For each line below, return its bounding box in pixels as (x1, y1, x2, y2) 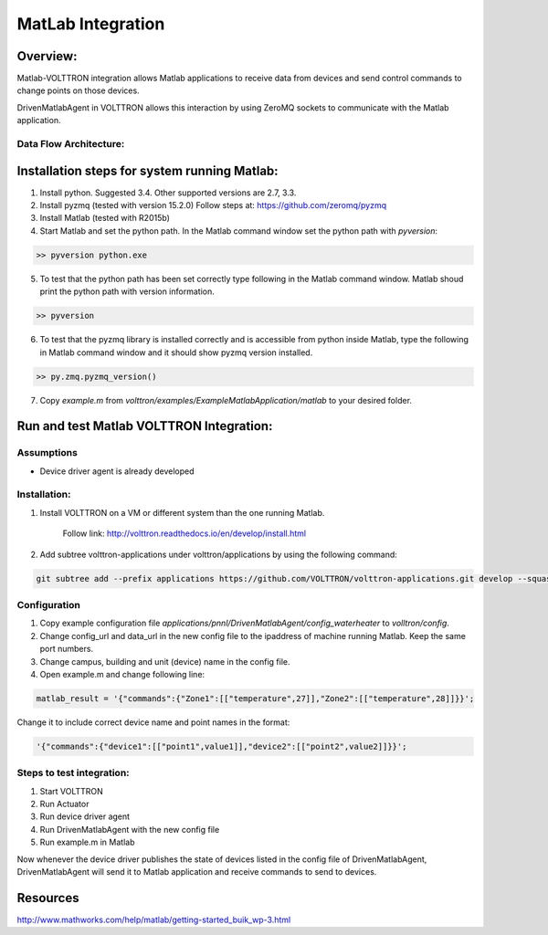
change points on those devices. (16, 85, 141, 96)
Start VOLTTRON (39, 785, 104, 796)
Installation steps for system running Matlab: (16, 163, 279, 178)
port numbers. (39, 644, 94, 655)
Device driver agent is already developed (39, 466, 195, 477)
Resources (16, 890, 79, 906)
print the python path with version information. (39, 286, 215, 297)
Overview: (16, 48, 78, 64)
